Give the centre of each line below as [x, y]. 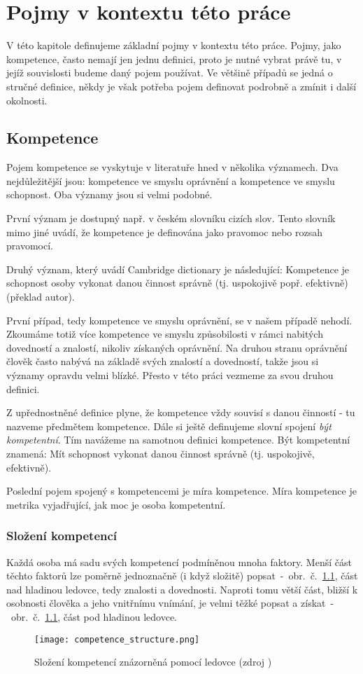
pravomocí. [30, 246]
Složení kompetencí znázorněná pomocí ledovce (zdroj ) [153, 662]
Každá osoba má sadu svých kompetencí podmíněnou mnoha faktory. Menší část [179, 562]
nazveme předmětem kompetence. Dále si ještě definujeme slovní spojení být [169, 426]
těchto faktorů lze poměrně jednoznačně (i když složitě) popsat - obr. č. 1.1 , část [182, 576]
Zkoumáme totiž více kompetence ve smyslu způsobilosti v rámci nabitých [165, 334]
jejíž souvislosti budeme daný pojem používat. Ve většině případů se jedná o [170, 73]
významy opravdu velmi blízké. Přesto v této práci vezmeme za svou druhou [170, 375]
